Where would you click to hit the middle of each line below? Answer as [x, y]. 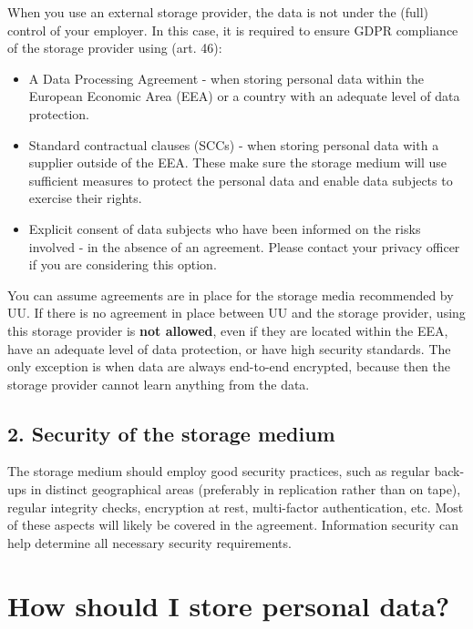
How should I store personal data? [229, 605]
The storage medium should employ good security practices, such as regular [219, 471]
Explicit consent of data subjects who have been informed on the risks [225, 228]
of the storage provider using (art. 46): [115, 48]
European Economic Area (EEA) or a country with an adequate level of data [244, 96]
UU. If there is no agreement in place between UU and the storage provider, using [236, 313]
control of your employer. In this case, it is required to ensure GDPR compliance [233, 30]
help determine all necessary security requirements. [149, 542]
